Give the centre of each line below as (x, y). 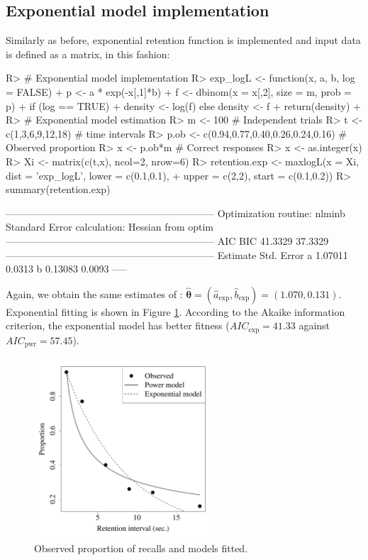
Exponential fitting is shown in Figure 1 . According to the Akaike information (175, 311)
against (314, 325)
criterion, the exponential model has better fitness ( (118, 325)
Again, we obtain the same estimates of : (94, 293)
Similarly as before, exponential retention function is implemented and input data (183, 40)
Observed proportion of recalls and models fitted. (141, 548)
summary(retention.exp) (58, 189)
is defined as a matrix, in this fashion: (88, 54)
